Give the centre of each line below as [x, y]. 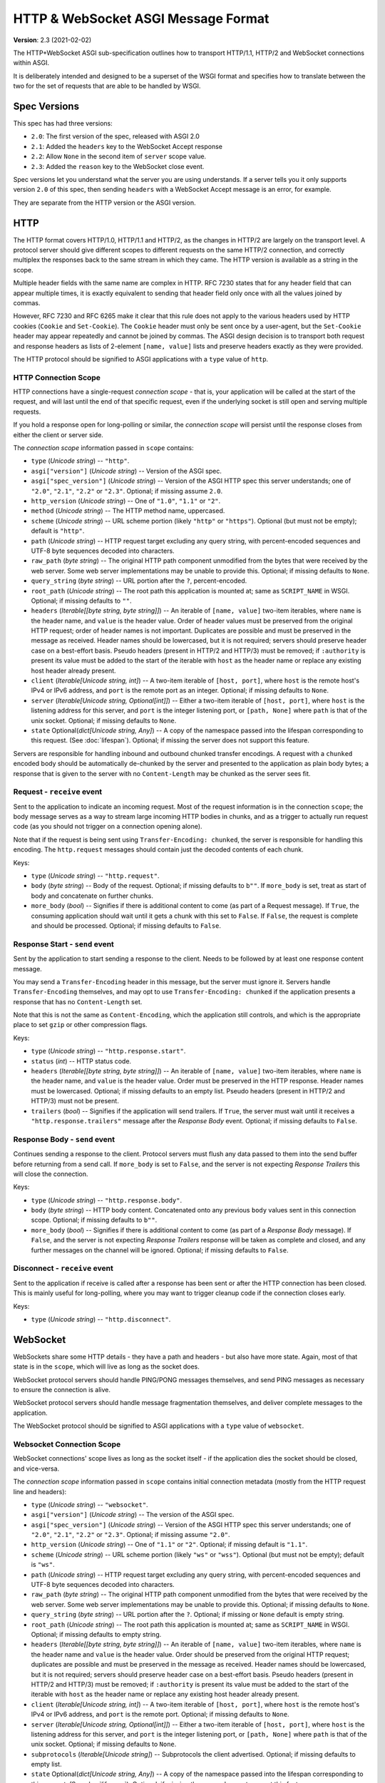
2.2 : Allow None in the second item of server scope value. [119, 156]
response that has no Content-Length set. [78, 1001]
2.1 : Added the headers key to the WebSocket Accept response [127, 146]
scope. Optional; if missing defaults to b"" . [94, 1220]
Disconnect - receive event [63, 1268]
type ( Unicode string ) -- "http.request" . [95, 876]
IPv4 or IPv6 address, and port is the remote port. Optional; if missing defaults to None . [160, 1715]
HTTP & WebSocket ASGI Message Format [141, 19]
